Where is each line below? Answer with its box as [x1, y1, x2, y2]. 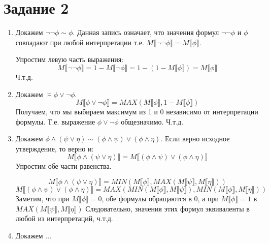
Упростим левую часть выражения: [15, 54, 124, 65]
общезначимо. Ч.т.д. [121, 116, 184, 127]
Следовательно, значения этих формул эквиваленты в [85, 203, 250, 213]
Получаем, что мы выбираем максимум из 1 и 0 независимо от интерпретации [15, 106, 258, 117]
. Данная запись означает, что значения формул [73, 27, 219, 38]
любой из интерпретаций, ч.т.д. [15, 213, 113, 224]
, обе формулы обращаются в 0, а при [102, 193, 219, 204]
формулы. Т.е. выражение [15, 116, 95, 127]
